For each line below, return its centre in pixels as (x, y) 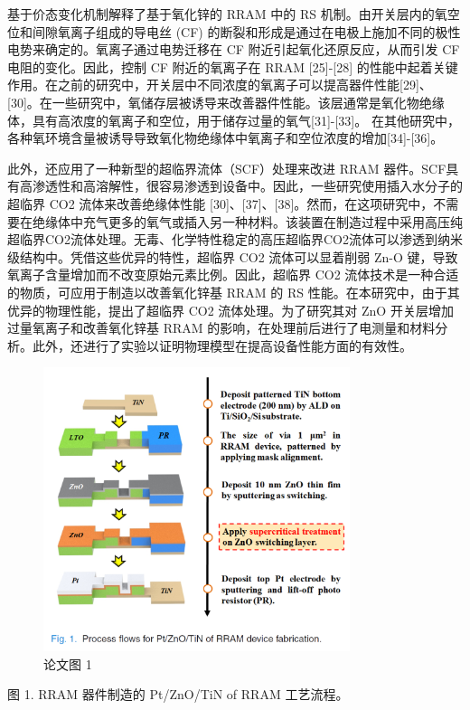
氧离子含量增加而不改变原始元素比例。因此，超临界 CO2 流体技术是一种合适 (233, 275)
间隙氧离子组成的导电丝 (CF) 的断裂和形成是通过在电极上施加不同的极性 (246, 31)
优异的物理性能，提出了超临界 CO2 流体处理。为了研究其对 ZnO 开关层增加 (230, 310)
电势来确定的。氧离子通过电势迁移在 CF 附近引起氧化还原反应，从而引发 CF (234, 49)
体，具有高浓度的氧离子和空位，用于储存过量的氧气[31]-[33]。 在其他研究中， (234, 120)
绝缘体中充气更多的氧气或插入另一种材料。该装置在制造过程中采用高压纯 (247, 221)
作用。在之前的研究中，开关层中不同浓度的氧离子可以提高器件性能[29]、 (220, 85)
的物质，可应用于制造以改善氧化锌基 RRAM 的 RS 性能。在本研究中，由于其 (234, 292)
